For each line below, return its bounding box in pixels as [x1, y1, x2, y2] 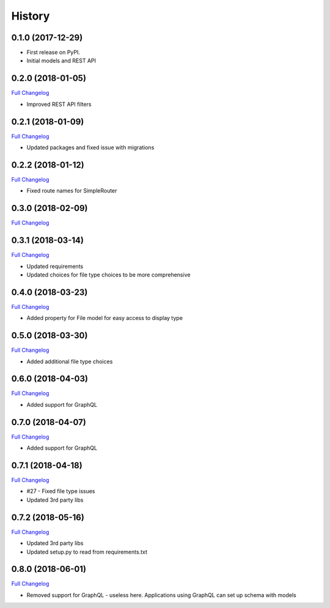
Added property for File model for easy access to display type [26, 314, 183, 322]
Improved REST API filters [26, 100, 92, 108]
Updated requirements [26, 262, 84, 270]
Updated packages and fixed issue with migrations [26, 144, 155, 151]
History [11, 9, 50, 23]
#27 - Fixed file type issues [26, 488, 95, 495]
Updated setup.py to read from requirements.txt [26, 548, 148, 555]
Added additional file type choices [26, 358, 113, 365]
